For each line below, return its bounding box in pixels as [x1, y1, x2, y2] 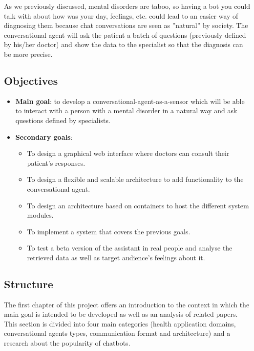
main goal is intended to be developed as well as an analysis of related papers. [4, 309, 238, 319]
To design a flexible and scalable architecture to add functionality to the [27, 174, 244, 184]
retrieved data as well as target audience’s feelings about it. [27, 252, 205, 262]
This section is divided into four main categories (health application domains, [4, 318, 236, 328]
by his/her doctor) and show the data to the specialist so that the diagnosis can [4, 39, 243, 50]
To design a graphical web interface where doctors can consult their [27, 148, 230, 158]
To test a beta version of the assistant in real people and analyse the [27, 243, 233, 253]
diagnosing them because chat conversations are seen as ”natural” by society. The [4, 20, 248, 30]
